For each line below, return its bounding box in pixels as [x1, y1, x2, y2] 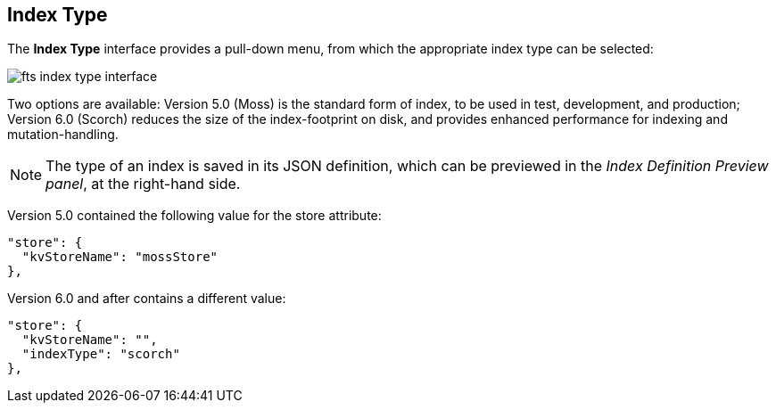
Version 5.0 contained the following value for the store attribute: [7, 208, 382, 224]
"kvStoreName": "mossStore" [21, 250, 219, 265]
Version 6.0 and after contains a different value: [7, 291, 286, 307]
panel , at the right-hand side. [45, 175, 241, 193]
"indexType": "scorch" [21, 347, 180, 362]
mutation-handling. [7, 127, 119, 143]
